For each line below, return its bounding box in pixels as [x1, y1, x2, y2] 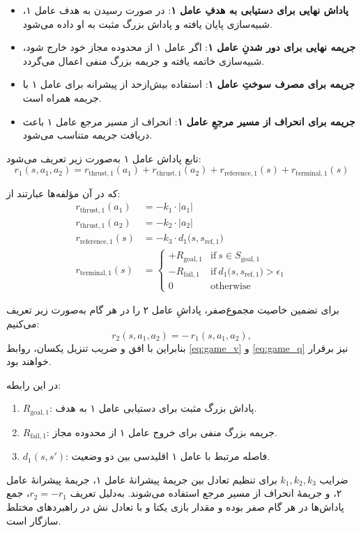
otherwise [210, 281, 251, 292]
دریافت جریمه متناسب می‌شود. [22, 128, 153, 142]
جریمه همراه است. [22, 90, 102, 105]
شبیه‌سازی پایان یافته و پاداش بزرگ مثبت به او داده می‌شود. [22, 16, 272, 31]
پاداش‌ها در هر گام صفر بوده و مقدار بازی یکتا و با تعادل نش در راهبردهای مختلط [6, 500, 344, 514]
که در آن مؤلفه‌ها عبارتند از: [6, 185, 121, 200]
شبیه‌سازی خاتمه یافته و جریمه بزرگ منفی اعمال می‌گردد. [22, 53, 265, 68]
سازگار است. [6, 513, 61, 527]
